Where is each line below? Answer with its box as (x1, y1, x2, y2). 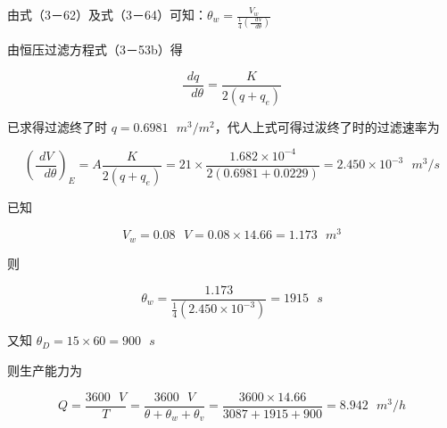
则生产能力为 (7, 361, 82, 380)
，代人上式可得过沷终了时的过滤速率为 (214, 117, 440, 136)
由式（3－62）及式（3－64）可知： (7, 5, 207, 23)
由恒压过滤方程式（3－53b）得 (7, 40, 183, 59)
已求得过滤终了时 (7, 117, 107, 136)
